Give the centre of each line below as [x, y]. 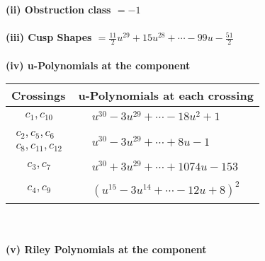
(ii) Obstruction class [58, 9]
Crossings [39, 95]
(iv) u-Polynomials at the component [98, 65]
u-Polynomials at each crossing [166, 95]
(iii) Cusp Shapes [49, 37]
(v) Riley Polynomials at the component [106, 249]
